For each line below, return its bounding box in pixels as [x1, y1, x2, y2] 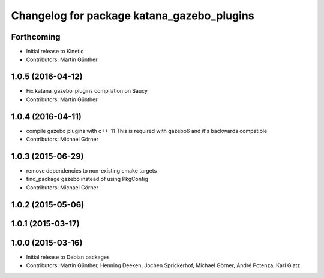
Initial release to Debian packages [26, 253, 110, 261]
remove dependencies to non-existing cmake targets [26, 167, 157, 174]
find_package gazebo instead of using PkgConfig [26, 176, 148, 183]
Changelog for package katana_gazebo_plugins [11, 9, 254, 22]
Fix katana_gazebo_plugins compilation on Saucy [26, 87, 148, 95]
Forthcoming [11, 32, 61, 42]
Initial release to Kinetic [26, 48, 84, 55]
